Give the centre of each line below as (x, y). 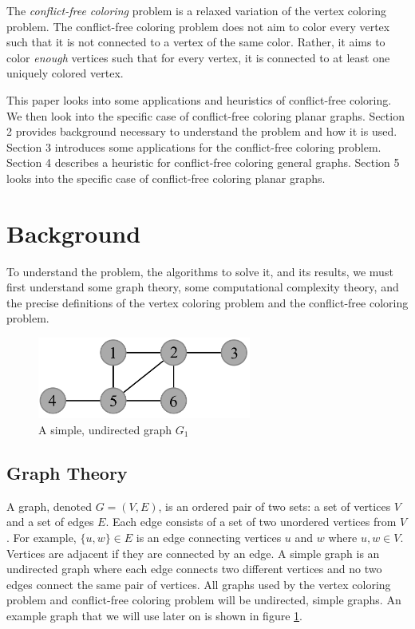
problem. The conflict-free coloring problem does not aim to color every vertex (198, 26)
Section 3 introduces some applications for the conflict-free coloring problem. (194, 146)
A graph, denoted (49, 506)
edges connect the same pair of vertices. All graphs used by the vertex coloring (199, 584)
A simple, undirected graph (105, 429)
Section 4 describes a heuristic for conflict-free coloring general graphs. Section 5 (203, 162)
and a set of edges (50, 522)
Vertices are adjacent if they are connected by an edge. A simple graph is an (193, 553)
